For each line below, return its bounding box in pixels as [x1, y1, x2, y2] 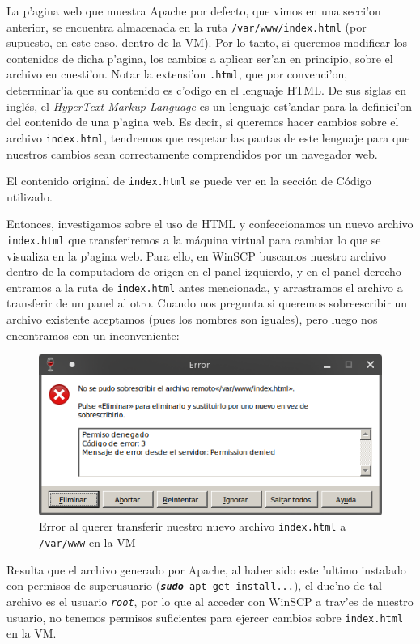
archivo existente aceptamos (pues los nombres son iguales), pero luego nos [6, 311, 378, 328]
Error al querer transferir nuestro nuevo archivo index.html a [39, 518, 346, 535]
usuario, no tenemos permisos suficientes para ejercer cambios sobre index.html [6, 608, 404, 625]
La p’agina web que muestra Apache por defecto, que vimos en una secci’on [6, 2, 381, 19]
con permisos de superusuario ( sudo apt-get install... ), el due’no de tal [6, 577, 382, 594]
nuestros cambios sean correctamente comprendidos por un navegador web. [6, 145, 378, 162]
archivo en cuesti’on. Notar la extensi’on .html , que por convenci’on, [6, 66, 348, 83]
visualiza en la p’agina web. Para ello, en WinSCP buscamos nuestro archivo [6, 247, 387, 264]
